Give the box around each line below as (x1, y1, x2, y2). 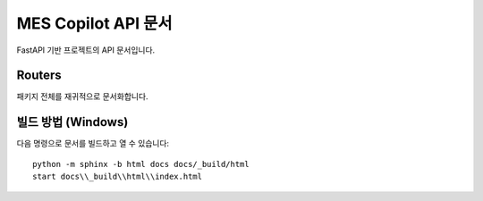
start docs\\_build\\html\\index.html (32, 172, 203, 182)
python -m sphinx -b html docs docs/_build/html (32, 159, 250, 169)
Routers (16, 68, 62, 83)
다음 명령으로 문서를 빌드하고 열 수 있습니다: (16, 138, 170, 149)
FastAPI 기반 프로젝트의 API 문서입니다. (16, 45, 156, 55)
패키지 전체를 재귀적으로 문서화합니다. (16, 91, 148, 102)
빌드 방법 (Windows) (16, 114, 129, 130)
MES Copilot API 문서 (16, 13, 173, 33)
